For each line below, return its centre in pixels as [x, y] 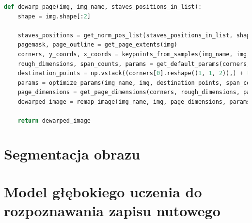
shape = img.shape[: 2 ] [54, 16]
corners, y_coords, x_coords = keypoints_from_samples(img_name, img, [134, 54]
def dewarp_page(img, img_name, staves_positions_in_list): [103, 7]
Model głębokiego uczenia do [103, 192]
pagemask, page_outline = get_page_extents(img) [97, 45]
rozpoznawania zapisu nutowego [112, 211]
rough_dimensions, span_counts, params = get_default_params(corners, [134, 64]
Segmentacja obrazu [72, 153]
